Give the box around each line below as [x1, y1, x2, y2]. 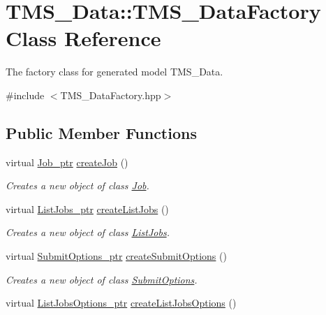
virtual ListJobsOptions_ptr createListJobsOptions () [6, 295, 237, 310]
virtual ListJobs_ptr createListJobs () [6, 201, 169, 216]
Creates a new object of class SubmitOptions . [6, 272, 198, 286]
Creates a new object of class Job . [6, 178, 149, 193]
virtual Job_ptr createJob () [6, 154, 128, 169]
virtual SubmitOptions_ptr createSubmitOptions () [6, 249, 227, 263]
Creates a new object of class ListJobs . [6, 225, 170, 240]
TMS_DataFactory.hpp [60, 87, 161, 102]
